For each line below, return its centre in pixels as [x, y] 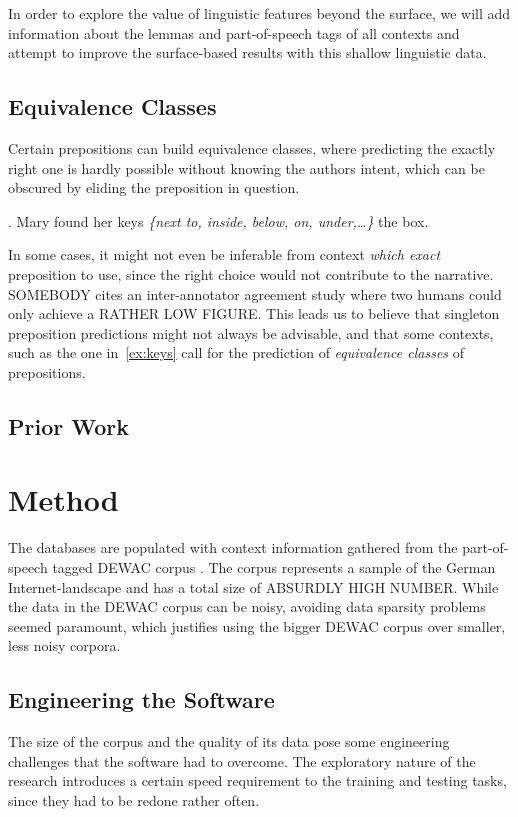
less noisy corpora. [64, 645]
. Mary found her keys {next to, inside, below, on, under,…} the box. [218, 220]
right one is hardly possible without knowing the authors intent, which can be [246, 167]
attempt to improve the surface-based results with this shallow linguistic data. [247, 52]
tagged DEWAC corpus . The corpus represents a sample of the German [274, 567]
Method [63, 499]
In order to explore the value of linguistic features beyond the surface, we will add [259, 13]
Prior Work [68, 425]
